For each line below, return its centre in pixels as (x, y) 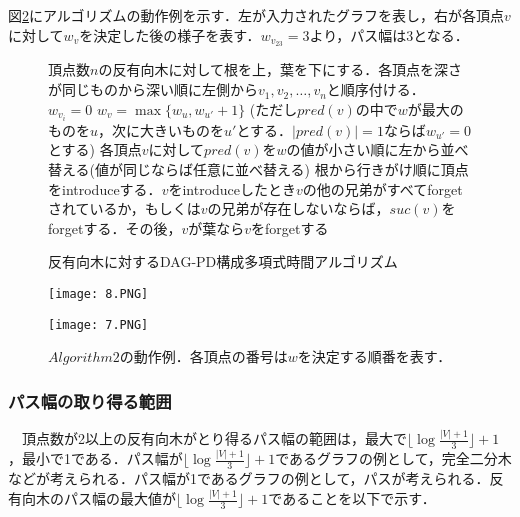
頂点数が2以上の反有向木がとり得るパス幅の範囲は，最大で (214, 438)
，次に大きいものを (161, 129)
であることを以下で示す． (352, 498)
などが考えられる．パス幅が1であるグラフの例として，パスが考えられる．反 (256, 478)
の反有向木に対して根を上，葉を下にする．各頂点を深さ (280, 69)
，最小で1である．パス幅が (95, 458)
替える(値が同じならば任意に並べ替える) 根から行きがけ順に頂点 (258, 168)
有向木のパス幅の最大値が (92, 498)
